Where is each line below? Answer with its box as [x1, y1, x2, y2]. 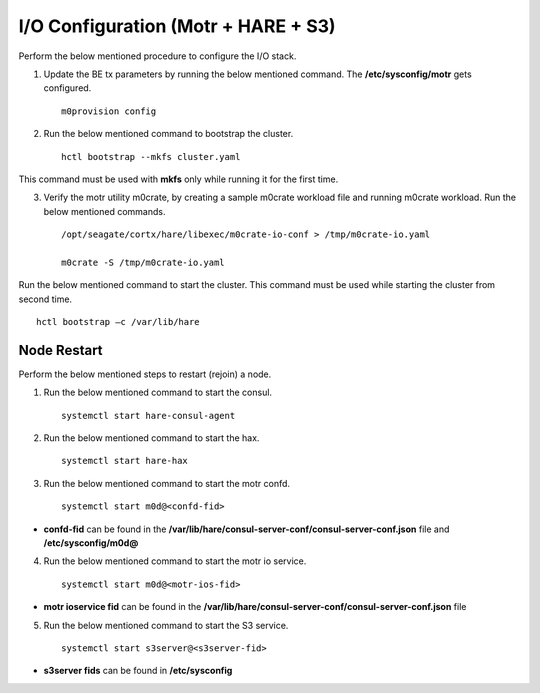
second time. [18, 293, 73, 305]
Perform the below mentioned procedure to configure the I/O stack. [18, 50, 297, 62]
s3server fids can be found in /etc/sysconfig [43, 665, 233, 677]
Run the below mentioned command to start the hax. [43, 432, 260, 444]
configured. [43, 82, 92, 94]
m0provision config [61, 105, 157, 117]
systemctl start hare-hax [61, 455, 189, 467]
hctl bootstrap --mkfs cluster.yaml [61, 151, 241, 162]
